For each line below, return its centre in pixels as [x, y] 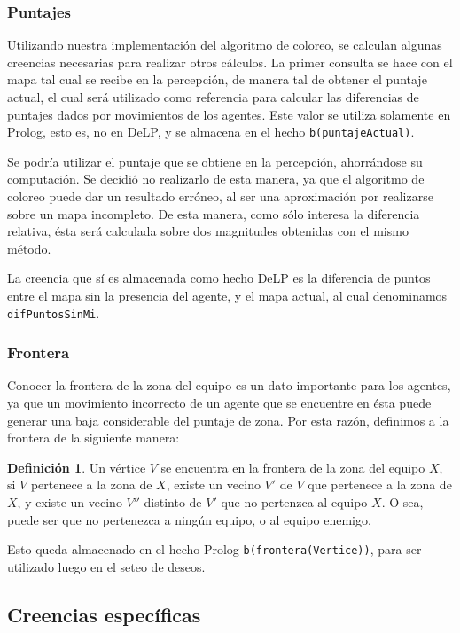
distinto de [173, 502]
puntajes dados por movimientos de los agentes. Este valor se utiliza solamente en [229, 114]
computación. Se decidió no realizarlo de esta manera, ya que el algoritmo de [216, 179]
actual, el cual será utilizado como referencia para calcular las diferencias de [213, 97]
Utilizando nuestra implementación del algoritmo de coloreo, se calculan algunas [225, 45]
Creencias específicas [104, 614]
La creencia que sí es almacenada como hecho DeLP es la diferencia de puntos [219, 278]
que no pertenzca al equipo [294, 502]
